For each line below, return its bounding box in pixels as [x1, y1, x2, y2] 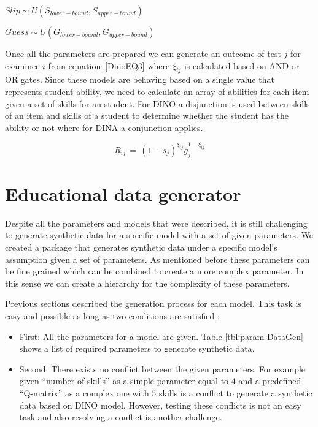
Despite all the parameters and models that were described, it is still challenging [5, 216, 308, 229]
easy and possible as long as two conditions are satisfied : [5, 309, 220, 322]
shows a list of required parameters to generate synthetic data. [19, 342, 255, 355]
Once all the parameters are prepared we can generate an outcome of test [5, 47, 281, 59]
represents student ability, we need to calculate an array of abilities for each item [5, 85, 309, 97]
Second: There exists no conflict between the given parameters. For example [19, 362, 306, 375]
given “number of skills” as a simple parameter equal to [19, 374, 229, 387]
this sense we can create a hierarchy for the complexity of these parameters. [5, 276, 290, 289]
